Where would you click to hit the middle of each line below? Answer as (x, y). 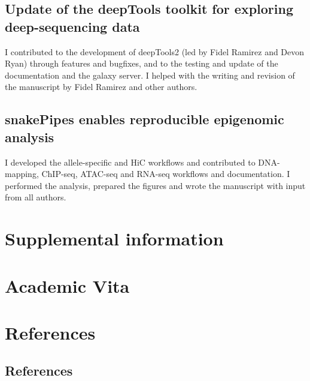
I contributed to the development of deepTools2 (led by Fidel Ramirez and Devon (155, 51)
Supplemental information (114, 238)
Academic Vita (67, 285)
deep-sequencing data (72, 26)
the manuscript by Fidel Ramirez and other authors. (101, 87)
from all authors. (36, 197)
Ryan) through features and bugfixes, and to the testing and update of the (142, 63)
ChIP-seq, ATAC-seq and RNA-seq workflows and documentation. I (166, 174)
